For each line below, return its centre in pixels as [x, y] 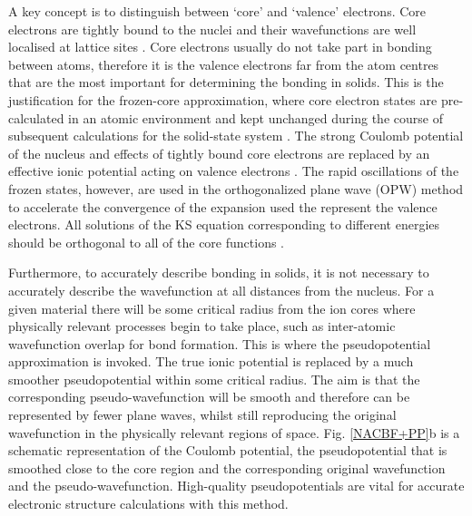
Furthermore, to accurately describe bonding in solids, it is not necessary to [219, 273]
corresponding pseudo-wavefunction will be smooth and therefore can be [209, 397]
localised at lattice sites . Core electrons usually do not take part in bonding [220, 47]
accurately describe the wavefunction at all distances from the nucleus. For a [221, 290]
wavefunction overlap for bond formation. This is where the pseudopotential [220, 343]
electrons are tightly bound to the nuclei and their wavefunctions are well [212, 29]
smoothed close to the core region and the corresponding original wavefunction [227, 467]
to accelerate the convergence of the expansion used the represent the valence [223, 206]
